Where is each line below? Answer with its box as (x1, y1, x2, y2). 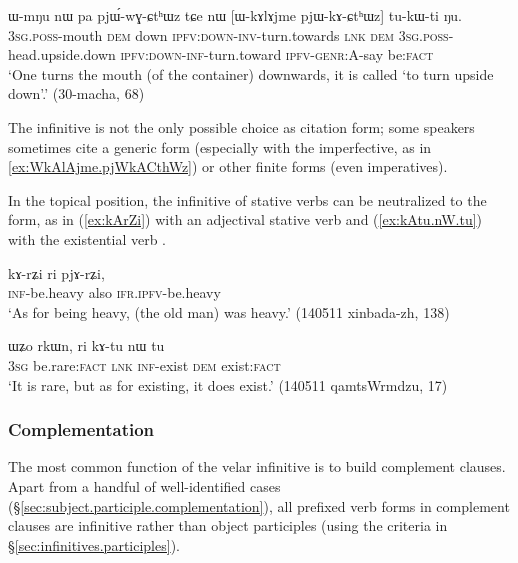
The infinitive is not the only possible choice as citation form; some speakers (8, 116, 475, 137)
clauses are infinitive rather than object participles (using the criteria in (8, 515, 448, 536)
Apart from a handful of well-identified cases (8, 475, 281, 496)
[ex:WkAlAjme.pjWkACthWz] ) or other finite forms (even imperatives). (8, 156, 448, 177)
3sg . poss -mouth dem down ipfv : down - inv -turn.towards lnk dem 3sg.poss (8, 24, 449, 45)
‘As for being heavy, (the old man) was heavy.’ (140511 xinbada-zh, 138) (8, 301, 450, 322)
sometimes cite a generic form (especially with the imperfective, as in (8, 136, 432, 157)
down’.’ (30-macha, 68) (8, 83, 145, 104)
